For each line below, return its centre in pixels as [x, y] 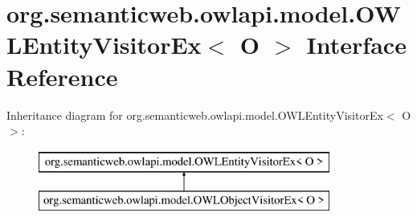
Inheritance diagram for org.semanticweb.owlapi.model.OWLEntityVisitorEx [195, 115]
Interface [356, 45]
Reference [62, 76]
